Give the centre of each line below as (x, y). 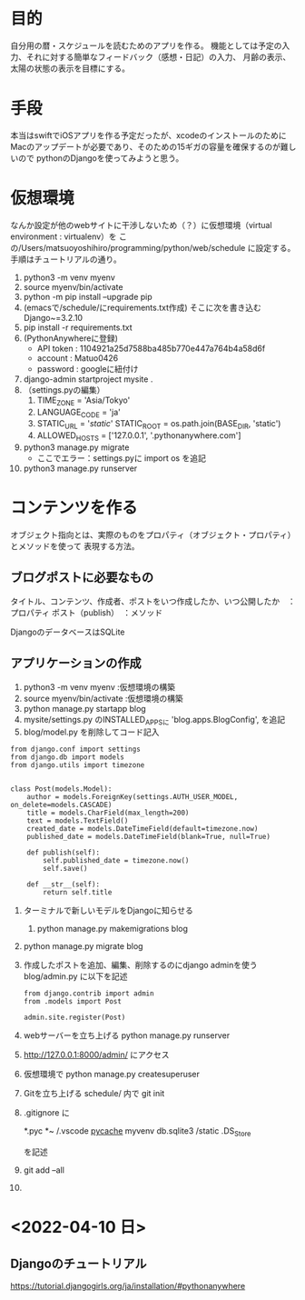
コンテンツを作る (74, 508)
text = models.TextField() (78, 821)
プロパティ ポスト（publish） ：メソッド (86, 612)
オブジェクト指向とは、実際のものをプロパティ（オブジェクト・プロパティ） (153, 535)
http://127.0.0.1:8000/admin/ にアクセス (97, 1055)
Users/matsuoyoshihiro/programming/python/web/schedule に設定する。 (158, 247)
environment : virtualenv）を (64, 236)
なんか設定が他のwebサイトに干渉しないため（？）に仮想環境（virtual (141, 225)
